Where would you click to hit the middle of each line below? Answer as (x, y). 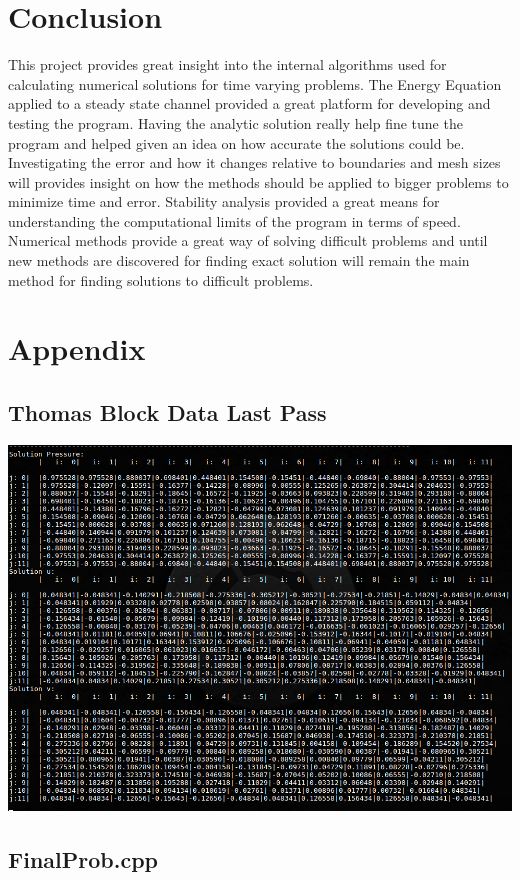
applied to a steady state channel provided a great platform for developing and (249, 103)
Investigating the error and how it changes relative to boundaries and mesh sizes (254, 162)
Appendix (77, 348)
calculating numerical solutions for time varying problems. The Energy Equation (255, 83)
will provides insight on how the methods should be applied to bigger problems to (258, 181)
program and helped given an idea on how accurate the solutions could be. (236, 142)
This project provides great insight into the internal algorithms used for (227, 64)
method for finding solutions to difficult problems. (161, 279)
